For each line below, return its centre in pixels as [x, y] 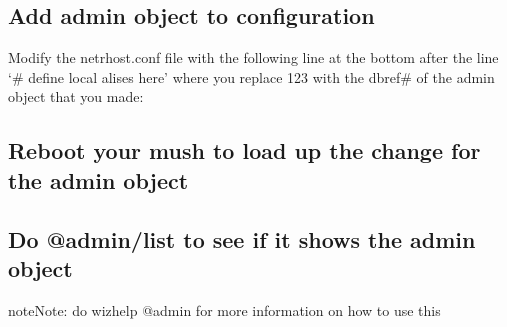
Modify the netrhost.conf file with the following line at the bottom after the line [253, 57]
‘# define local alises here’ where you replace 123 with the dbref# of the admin [251, 76]
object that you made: [76, 96]
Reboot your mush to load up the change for [244, 150]
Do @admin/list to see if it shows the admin [242, 238]
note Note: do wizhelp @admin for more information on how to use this [224, 309]
